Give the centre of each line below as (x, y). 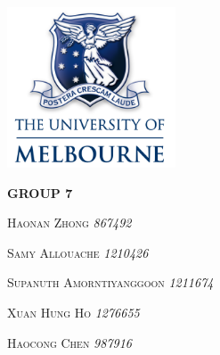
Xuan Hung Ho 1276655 (73, 313)
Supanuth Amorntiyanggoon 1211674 (110, 282)
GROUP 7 (40, 192)
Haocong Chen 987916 (70, 342)
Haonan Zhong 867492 (69, 223)
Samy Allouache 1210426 (78, 252)
